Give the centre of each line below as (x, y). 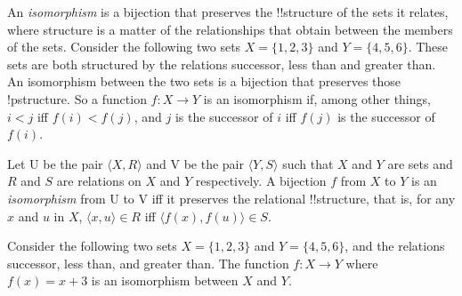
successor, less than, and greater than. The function (148, 263)
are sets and (420, 163)
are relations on (99, 181)
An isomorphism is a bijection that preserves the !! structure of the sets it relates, (228, 12)
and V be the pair (195, 163)
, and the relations (395, 246)
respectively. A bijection (261, 181)
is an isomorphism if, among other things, (317, 98)
